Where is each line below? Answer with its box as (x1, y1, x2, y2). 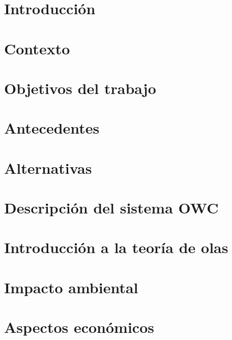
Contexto (4, 38, 70, 58)
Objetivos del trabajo (4, 77, 156, 98)
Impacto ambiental (4, 276, 138, 297)
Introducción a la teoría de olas (4, 237, 228, 258)
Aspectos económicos (4, 317, 154, 337)
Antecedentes (4, 117, 100, 138)
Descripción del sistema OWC (4, 197, 219, 218)
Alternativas (4, 157, 92, 178)
